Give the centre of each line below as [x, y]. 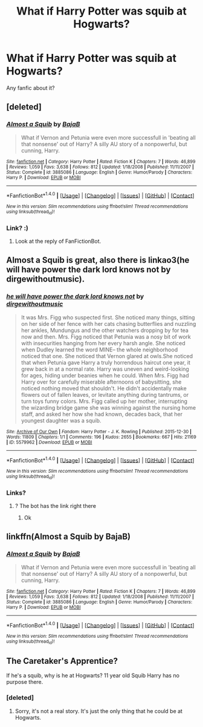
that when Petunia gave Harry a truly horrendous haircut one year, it [106, 362]
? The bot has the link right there [56, 506]
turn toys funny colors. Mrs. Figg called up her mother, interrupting [104, 401]
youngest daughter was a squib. [61, 421]
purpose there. [25, 682]
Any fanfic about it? [31, 88]
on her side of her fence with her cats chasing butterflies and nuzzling [108, 323]
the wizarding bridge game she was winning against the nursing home [108, 407]
